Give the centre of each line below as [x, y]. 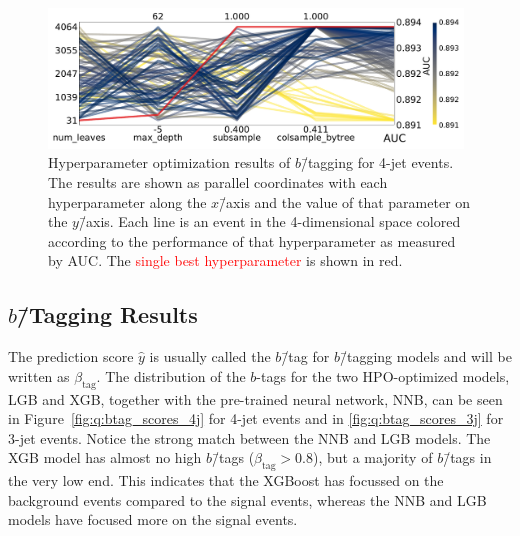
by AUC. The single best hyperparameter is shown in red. [225, 260]
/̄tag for [305, 356]
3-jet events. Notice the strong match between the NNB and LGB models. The [249, 437]
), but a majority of [373, 457]
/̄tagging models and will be [425, 356]
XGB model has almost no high [105, 457]
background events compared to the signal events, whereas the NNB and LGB [247, 499]
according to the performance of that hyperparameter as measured [252, 240]
